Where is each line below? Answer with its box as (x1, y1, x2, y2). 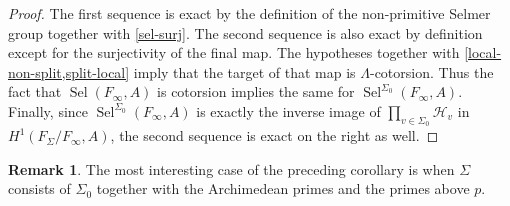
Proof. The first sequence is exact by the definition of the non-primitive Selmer (8, 3, 491, 23)
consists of (8, 178, 71, 199)
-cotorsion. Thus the (369, 61, 494, 82)
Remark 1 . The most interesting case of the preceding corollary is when (8, 158, 455, 179)
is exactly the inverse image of (196, 100, 381, 121)
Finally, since (8, 100, 89, 121)
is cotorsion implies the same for (157, 81, 355, 102)
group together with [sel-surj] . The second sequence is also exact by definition (8, 22, 483, 43)
